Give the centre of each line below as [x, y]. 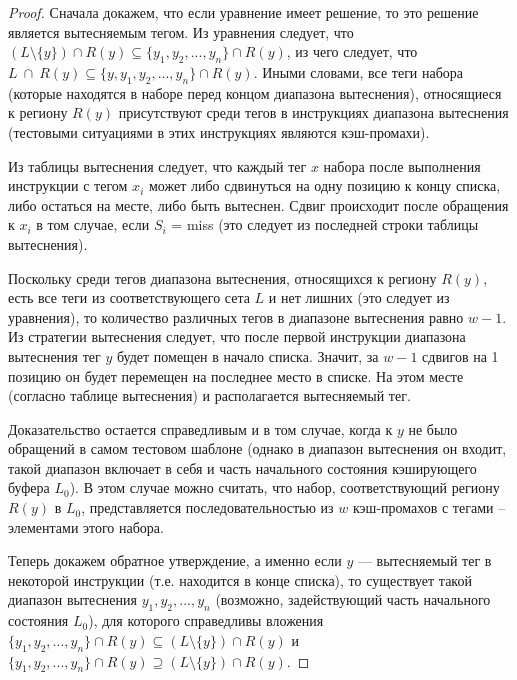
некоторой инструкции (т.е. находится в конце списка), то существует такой [240, 579]
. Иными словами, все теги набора [358, 71]
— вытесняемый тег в [424, 560]
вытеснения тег [54, 355]
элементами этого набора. [86, 526]
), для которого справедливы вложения [206, 620]
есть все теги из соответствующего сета [129, 297]
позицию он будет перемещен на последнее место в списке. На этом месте [236, 375]
